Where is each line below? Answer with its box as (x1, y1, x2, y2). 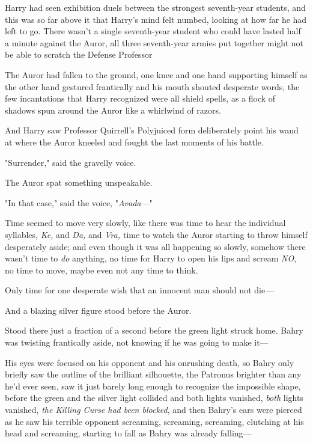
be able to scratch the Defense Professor (5, 48, 153, 61)
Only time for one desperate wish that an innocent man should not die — (5, 284, 274, 296)
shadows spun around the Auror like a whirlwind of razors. (5, 103, 221, 116)
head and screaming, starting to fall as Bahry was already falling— (5, 427, 252, 439)
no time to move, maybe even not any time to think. (5, 263, 198, 276)
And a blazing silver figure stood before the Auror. (5, 304, 192, 316)
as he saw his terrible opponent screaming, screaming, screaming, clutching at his (5, 415, 304, 427)
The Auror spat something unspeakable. (5, 176, 153, 189)
